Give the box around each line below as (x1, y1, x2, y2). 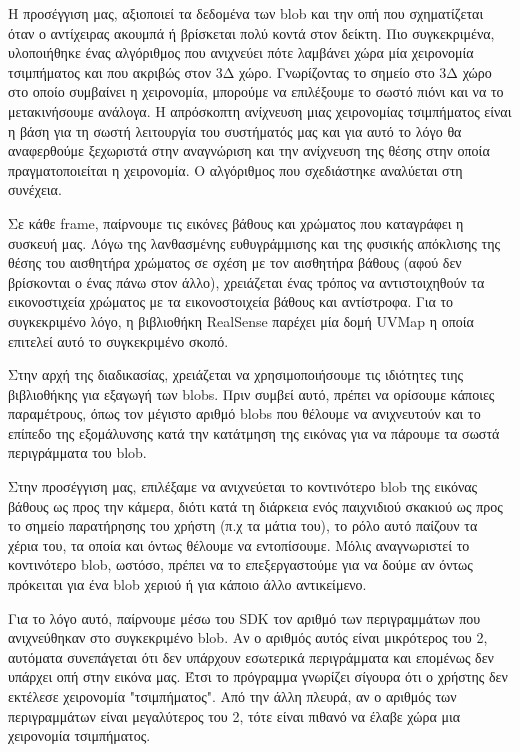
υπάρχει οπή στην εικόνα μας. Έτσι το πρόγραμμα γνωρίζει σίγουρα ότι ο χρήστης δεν (8, 666, 508, 687)
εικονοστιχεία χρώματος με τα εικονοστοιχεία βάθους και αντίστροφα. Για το (8, 291, 454, 312)
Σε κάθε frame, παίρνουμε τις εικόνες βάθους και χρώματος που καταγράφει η (8, 212, 464, 233)
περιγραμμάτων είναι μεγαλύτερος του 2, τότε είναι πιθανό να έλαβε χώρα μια (8, 705, 461, 726)
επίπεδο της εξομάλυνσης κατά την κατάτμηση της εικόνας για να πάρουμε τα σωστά (8, 422, 500, 443)
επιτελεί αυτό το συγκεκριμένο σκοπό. (8, 330, 229, 351)
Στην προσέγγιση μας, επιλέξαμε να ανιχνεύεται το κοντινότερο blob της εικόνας (8, 476, 478, 497)
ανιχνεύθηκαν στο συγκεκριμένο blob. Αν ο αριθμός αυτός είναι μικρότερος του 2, (8, 627, 488, 648)
